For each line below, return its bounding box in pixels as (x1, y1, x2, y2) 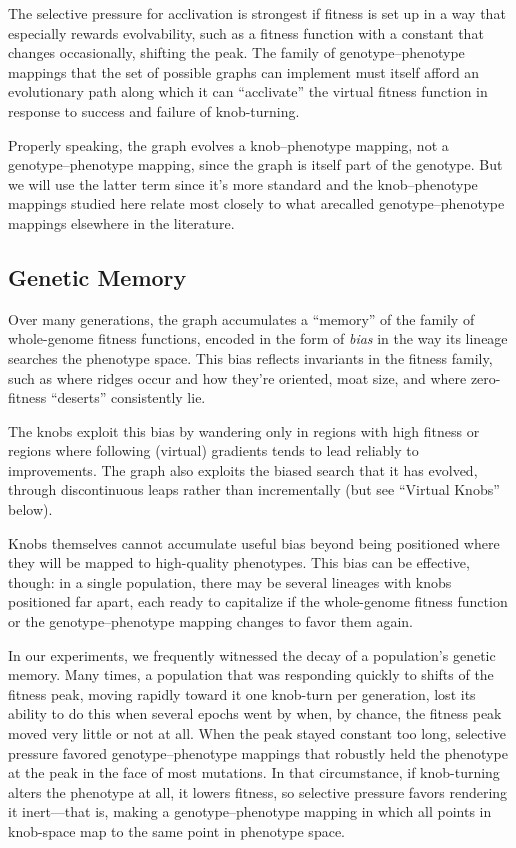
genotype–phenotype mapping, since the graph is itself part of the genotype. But (8, 154, 503, 175)
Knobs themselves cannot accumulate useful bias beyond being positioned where (8, 532, 500, 553)
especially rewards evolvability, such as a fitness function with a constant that (8, 22, 484, 43)
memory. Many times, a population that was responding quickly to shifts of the (8, 664, 494, 685)
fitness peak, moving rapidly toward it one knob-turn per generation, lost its (8, 683, 476, 704)
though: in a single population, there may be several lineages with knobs (8, 571, 452, 592)
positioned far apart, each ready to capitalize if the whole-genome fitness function (8, 591, 508, 612)
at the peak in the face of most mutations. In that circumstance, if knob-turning (8, 762, 500, 783)
